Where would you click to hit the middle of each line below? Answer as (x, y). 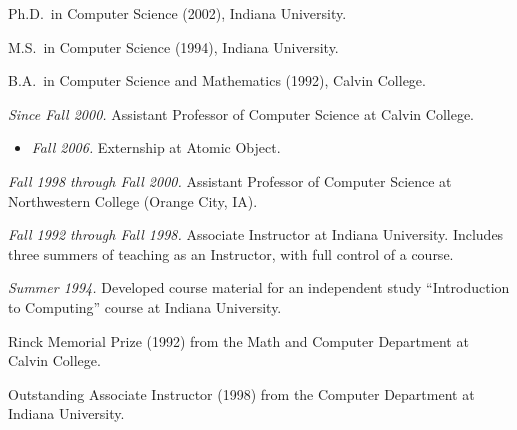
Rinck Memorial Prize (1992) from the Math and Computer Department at (238, 340)
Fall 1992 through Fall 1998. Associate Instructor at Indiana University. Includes (256, 234)
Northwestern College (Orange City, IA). (133, 200)
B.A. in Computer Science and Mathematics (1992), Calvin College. (217, 80)
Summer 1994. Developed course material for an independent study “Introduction (259, 287)
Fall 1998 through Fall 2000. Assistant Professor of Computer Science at (230, 180)
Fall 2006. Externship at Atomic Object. (156, 147)
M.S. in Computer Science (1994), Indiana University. (173, 46)
